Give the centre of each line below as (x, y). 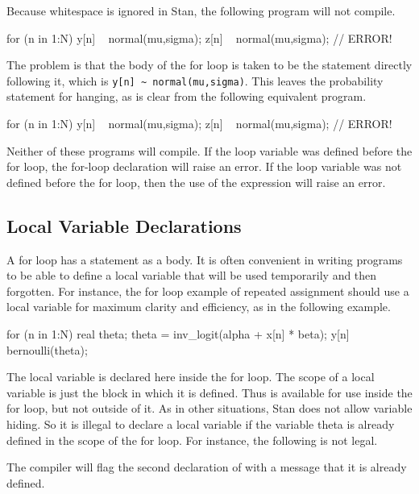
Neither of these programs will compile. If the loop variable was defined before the (209, 150)
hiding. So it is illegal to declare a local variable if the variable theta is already (201, 423)
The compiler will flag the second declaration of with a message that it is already (207, 467)
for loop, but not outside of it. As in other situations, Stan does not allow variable (209, 408)
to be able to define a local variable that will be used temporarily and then (192, 275)
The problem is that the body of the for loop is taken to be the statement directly (209, 65)
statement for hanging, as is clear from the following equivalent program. (187, 96)
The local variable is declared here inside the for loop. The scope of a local (191, 377)
